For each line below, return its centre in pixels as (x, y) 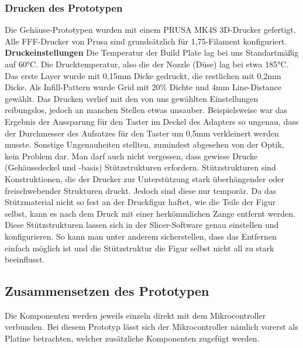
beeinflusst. (25, 259)
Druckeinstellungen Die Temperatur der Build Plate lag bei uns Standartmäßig (152, 52)
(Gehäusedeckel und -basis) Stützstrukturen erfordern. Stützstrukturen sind (140, 167)
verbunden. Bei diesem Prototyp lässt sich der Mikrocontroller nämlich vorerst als (151, 327)
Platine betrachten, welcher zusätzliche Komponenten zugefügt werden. (132, 338)
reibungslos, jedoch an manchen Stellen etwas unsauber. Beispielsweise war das (146, 110)
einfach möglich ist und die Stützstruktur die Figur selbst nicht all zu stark (140, 248)
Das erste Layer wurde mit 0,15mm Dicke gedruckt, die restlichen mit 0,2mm (143, 75)
